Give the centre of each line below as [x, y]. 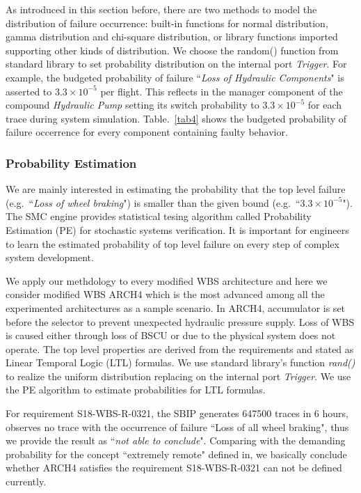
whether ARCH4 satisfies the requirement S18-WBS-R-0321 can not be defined [174, 468]
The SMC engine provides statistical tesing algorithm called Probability [159, 216]
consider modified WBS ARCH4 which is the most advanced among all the [165, 294]
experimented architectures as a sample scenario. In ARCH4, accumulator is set [176, 307]
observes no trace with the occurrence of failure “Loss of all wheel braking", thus [177, 427]
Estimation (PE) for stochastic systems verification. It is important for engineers [177, 229]
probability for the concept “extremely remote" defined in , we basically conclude [176, 454]
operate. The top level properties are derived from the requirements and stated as [180, 349]
